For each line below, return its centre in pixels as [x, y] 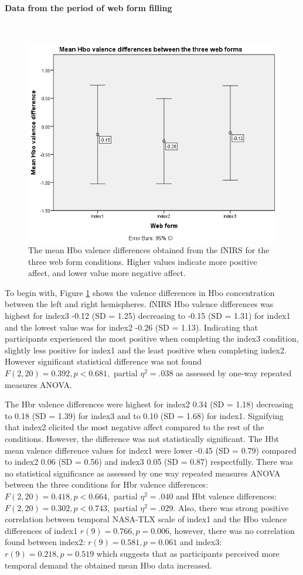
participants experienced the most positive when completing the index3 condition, [152, 338]
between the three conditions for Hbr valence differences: [106, 484]
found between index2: [45, 542]
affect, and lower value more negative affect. [107, 273]
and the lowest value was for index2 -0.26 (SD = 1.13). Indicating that [132, 327]
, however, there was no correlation [232, 530]
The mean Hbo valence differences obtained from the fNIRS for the [149, 250]
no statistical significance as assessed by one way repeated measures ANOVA [143, 473]
